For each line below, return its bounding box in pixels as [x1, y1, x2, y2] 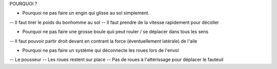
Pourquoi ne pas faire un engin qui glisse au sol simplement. [22, 10, 150, 16]
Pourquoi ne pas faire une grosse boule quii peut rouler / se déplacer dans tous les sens [22, 28, 209, 35]
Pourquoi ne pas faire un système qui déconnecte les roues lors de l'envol [22, 47, 179, 53]
